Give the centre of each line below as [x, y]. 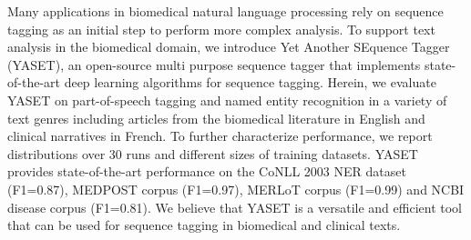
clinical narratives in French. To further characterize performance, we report [220, 136]
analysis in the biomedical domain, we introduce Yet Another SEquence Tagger [229, 47]
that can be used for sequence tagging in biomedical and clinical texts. [204, 225]
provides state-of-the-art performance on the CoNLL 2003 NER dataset [207, 171]
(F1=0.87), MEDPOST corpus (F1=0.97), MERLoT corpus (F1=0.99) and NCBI [236, 189]
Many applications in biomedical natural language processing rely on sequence [225, 11]
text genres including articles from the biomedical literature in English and [216, 118]
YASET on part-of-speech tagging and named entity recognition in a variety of [227, 100]
